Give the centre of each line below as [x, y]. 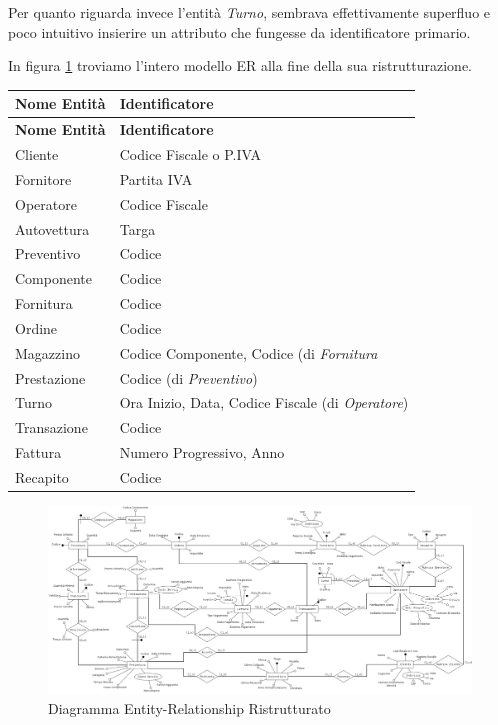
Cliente [37, 153]
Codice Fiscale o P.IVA [190, 153]
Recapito [42, 476]
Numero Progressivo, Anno [202, 452]
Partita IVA [156, 178]
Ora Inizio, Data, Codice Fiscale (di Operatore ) [264, 402]
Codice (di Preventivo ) [188, 377]
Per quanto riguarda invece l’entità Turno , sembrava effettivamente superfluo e [249, 12]
